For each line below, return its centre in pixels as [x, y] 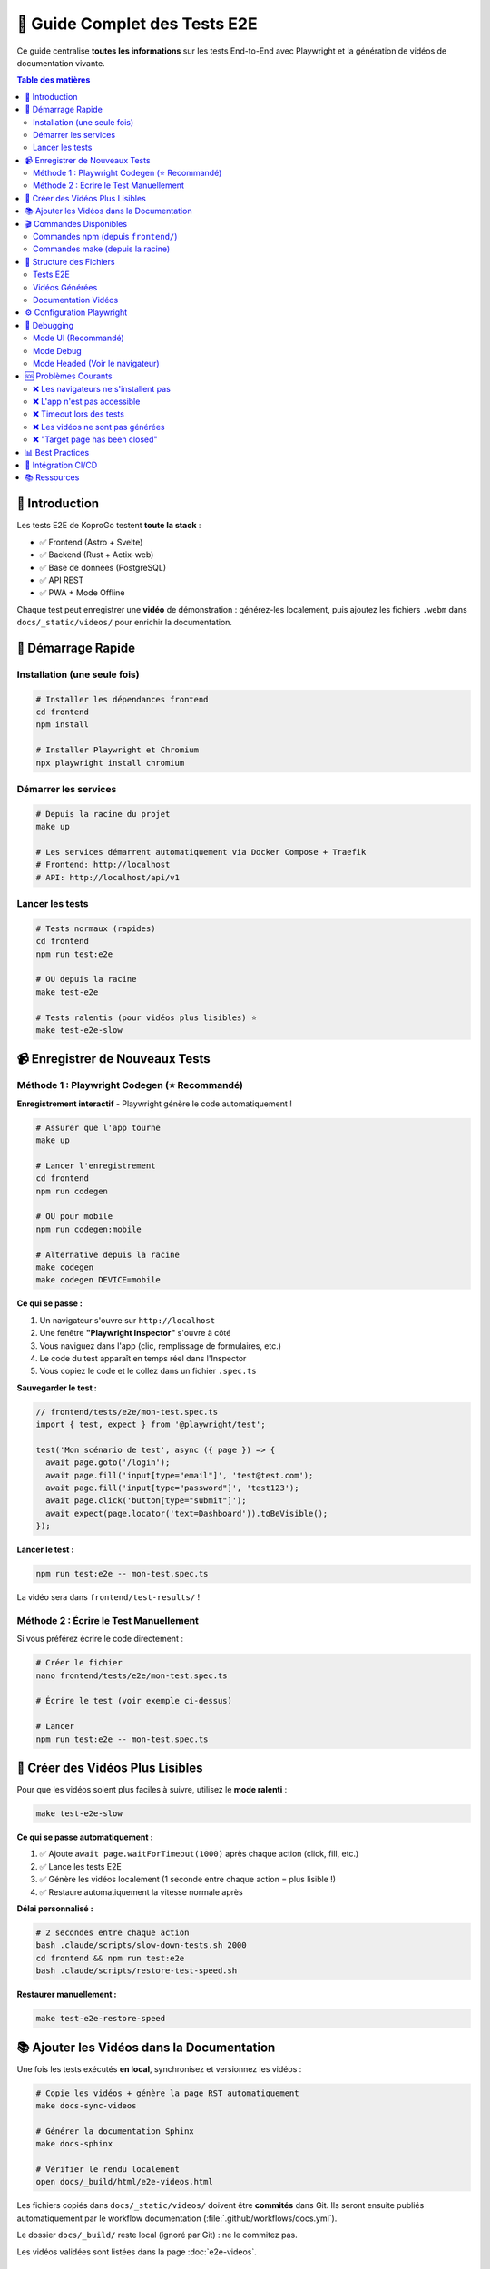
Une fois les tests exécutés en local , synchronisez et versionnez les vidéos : [159, 2068]
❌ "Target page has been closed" [95, 439]
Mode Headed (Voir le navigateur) [96, 363]
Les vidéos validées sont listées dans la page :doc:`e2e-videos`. [137, 2252]
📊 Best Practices [57, 452]
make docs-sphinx [74, 2144]
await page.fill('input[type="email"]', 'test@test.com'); [180, 1475]
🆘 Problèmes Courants [69, 376]
